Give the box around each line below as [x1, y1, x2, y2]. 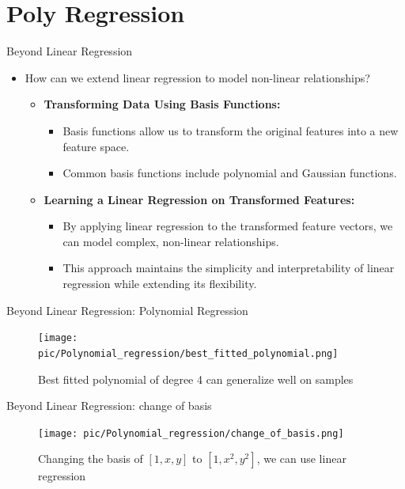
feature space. [62, 138, 130, 154]
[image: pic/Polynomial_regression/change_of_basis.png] [38, 427, 344, 439]
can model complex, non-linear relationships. [62, 233, 279, 249]
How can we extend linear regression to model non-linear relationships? [25, 69, 370, 85]
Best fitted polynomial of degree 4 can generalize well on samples [38, 370, 354, 387]
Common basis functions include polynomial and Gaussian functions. [62, 165, 397, 181]
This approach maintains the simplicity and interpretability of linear [62, 260, 395, 276]
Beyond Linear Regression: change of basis [6, 397, 212, 414]
